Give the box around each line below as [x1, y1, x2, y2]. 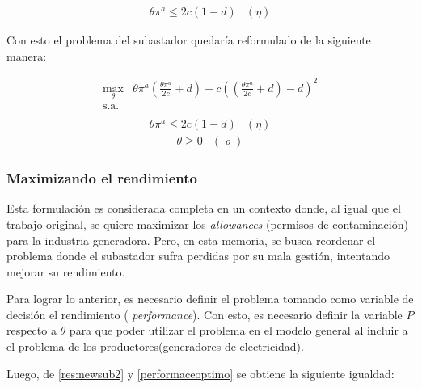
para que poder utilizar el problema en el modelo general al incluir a [69, 322, 408, 339]
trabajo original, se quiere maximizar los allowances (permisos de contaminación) [6, 215, 408, 232]
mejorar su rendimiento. [6, 263, 125, 280]
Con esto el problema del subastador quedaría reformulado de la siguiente [6, 32, 371, 48]
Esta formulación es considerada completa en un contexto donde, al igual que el [6, 200, 401, 217]
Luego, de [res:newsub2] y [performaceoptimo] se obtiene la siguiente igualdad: [6, 365, 395, 382]
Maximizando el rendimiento [6, 168, 197, 188]
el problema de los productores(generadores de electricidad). [6, 338, 304, 355]
